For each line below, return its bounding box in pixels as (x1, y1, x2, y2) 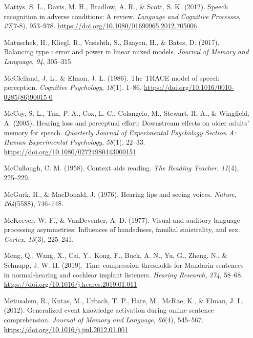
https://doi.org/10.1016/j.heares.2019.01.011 (4, 279, 137, 289)
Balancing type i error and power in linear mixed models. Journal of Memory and (4, 46, 249, 57)
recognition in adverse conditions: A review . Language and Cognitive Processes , (4, 11, 241, 21)
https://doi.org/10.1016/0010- (144, 82, 234, 92)
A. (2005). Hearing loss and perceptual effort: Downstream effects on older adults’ (4, 117, 250, 127)
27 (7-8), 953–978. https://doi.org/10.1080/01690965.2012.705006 (4, 21, 197, 31)
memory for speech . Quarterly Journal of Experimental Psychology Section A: (4, 127, 236, 137)
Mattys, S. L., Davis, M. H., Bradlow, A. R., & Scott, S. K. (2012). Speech (4, 1, 228, 11)
